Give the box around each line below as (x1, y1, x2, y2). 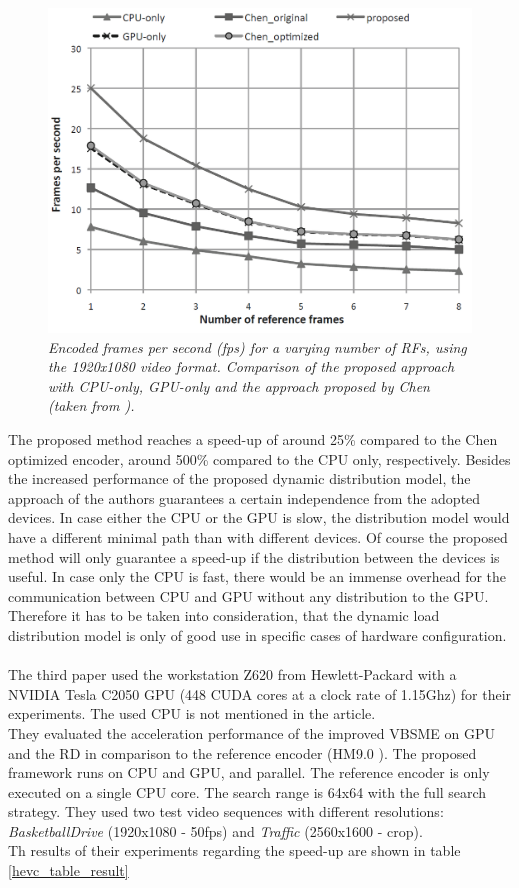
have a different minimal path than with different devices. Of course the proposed (8, 526, 508, 547)
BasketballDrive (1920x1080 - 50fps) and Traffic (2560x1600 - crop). (8, 820, 423, 841)
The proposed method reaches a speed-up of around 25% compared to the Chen (8, 429, 498, 449)
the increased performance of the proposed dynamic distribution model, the (8, 468, 471, 489)
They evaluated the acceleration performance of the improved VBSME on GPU (8, 722, 495, 743)
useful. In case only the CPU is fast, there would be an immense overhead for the (8, 566, 507, 587)
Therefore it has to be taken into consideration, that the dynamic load (8, 605, 440, 626)
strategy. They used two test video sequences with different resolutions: (8, 801, 444, 822)
